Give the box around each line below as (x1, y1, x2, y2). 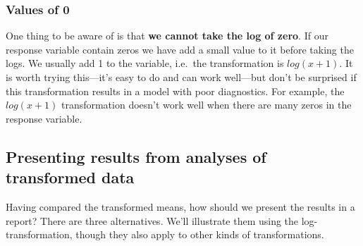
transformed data (6, 166, 135, 188)
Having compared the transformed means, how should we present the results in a (6, 199, 355, 214)
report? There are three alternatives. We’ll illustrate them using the (6, 213, 299, 228)
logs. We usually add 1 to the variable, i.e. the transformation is (6, 56, 284, 70)
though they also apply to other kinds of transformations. (75, 227, 324, 242)
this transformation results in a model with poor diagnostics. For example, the (6, 83, 345, 98)
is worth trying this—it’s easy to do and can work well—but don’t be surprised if (6, 70, 357, 84)
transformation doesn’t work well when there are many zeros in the (61, 97, 352, 112)
